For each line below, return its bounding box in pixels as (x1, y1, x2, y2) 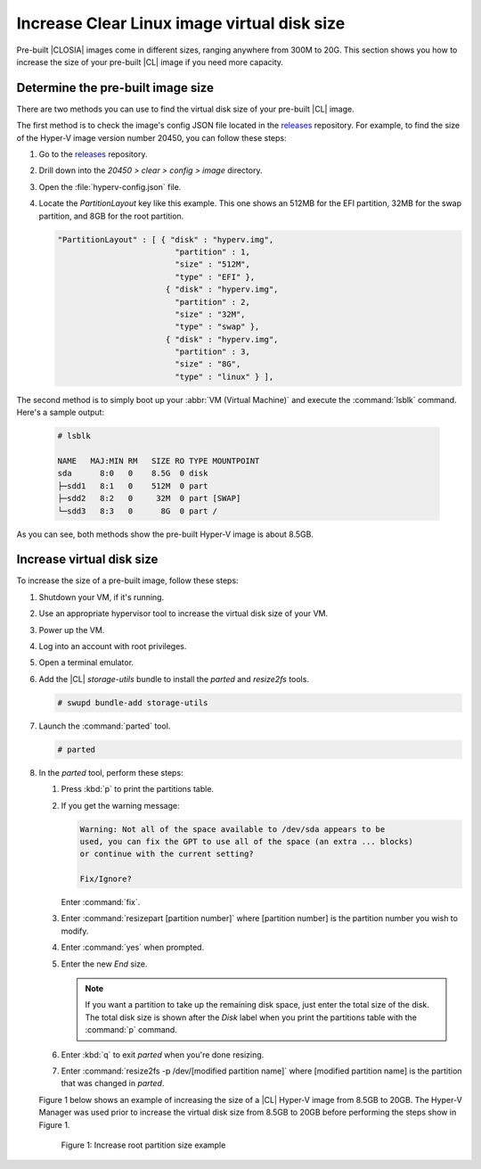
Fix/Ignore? (79, 874, 133, 885)
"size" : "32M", (175, 309, 246, 319)
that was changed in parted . (61, 1078, 165, 1089)
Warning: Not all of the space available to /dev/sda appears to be (79, 824, 386, 834)
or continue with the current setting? (79, 849, 254, 860)
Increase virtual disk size (16, 552, 159, 567)
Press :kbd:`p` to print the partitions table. (61, 784, 214, 794)
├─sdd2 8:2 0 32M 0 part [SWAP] (57, 493, 241, 504)
